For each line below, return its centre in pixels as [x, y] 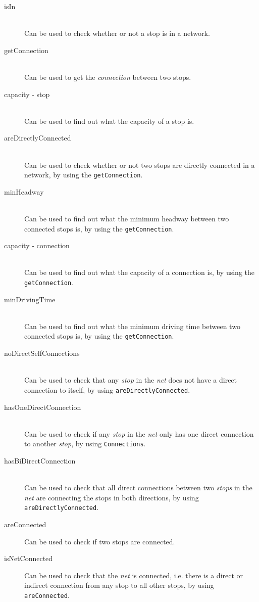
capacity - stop [27, 94]
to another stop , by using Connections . [85, 444]
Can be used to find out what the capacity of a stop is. [109, 121]
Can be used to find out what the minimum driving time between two [132, 326]
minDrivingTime [30, 299]
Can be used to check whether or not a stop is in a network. [117, 33]
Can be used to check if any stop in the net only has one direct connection [139, 433]
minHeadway [24, 191]
